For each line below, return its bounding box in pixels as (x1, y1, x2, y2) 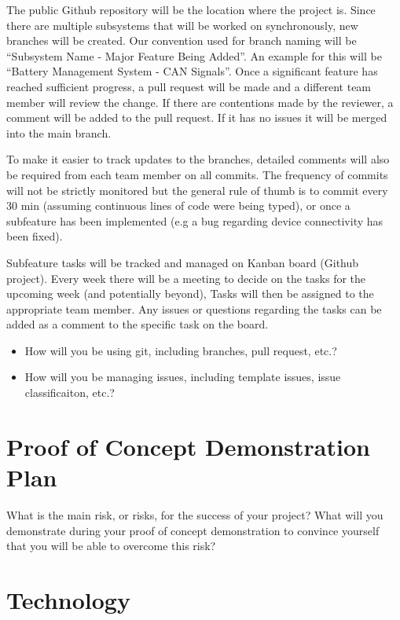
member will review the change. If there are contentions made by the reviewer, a (6, 94, 394, 110)
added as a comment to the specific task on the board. (6, 316, 269, 332)
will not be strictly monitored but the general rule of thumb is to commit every (6, 182, 388, 198)
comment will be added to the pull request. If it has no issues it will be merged (6, 109, 387, 126)
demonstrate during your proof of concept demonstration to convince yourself (6, 522, 380, 538)
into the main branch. (6, 124, 112, 141)
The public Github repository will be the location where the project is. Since (6, 2, 376, 17)
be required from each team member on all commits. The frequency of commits (6, 166, 388, 182)
